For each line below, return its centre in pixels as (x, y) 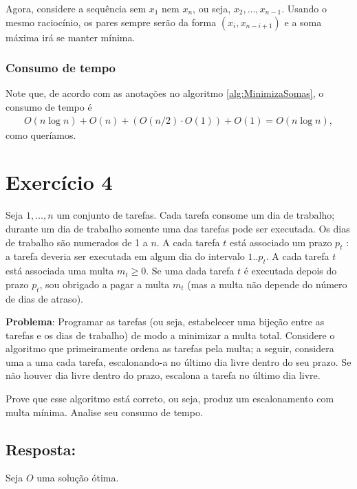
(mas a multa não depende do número (267, 284)
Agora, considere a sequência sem (76, 8)
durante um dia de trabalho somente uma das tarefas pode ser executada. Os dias (178, 228)
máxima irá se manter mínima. (71, 37)
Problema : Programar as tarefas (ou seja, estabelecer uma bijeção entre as (165, 322)
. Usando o (304, 8)
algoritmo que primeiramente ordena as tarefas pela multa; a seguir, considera (170, 348)
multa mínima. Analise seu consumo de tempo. (104, 412)
